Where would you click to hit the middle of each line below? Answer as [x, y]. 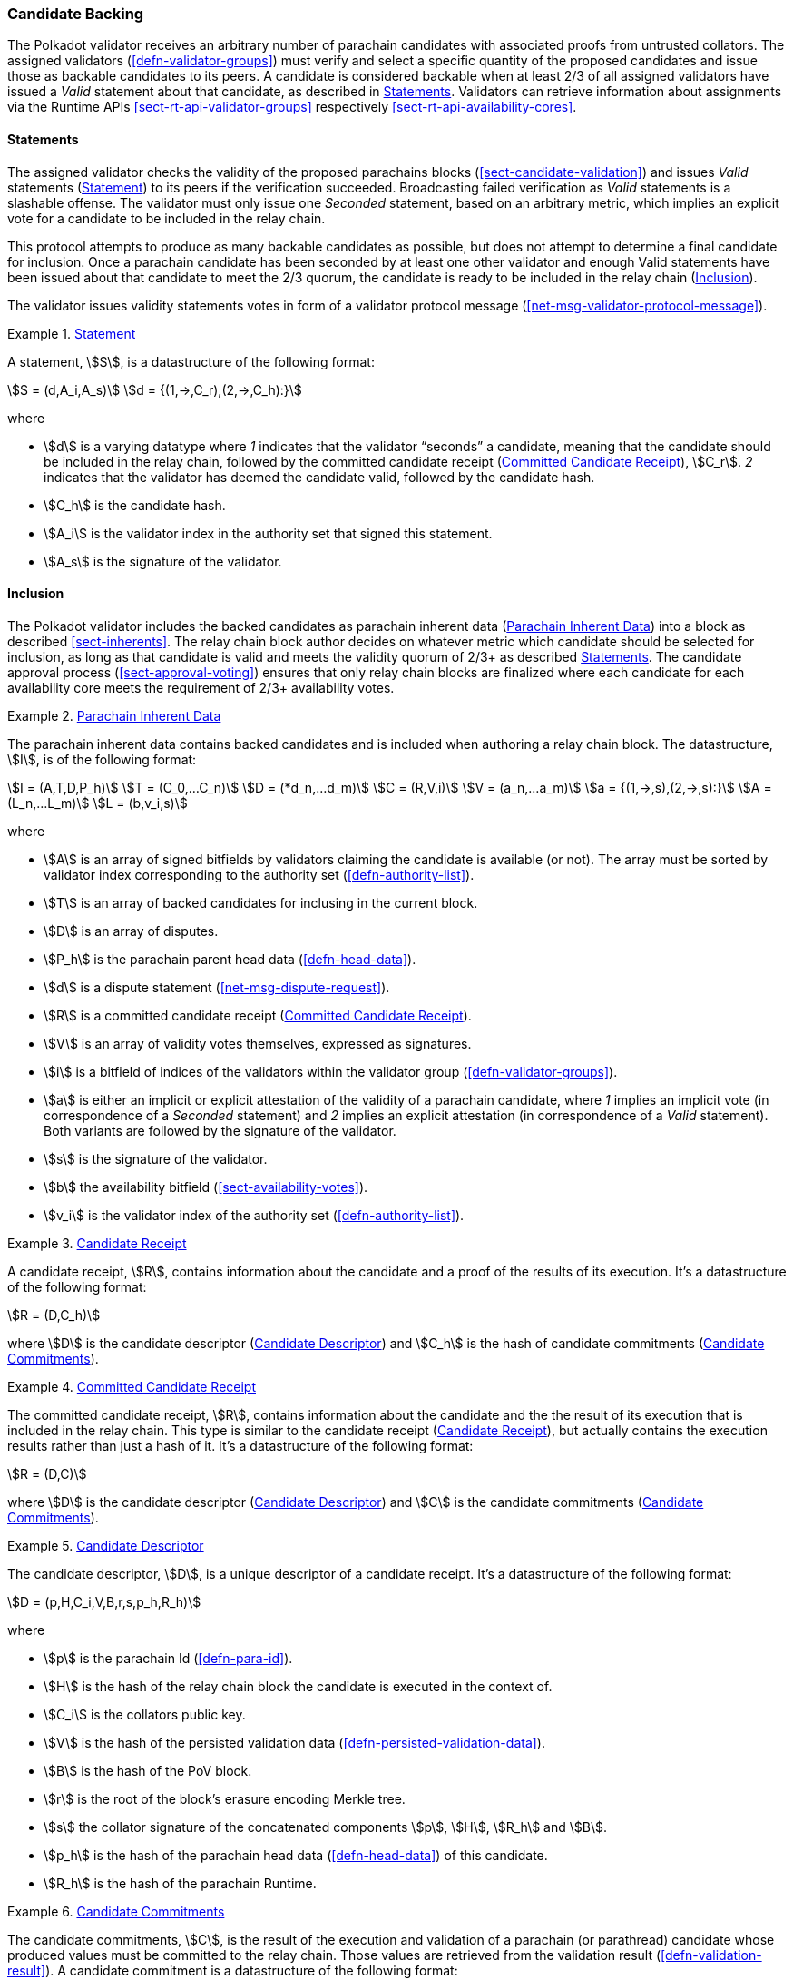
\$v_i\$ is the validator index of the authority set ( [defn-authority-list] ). [254, 1215]
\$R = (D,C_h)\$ [54, 1315]
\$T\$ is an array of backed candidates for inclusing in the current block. [261, 902]
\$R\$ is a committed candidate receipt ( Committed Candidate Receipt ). [258, 1015]
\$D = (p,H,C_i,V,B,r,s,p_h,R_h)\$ [104, 1601]
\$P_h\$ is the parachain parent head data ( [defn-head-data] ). [230, 959]
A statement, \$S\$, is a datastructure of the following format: [191, 361]
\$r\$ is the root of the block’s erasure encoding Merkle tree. [225, 1798]
